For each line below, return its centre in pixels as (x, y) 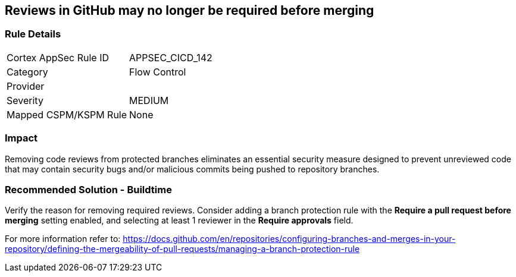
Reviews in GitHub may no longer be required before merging (190, 10)
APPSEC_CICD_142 (171, 57)
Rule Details (33, 34)
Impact (21, 138)
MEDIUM (149, 100)
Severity (25, 100)
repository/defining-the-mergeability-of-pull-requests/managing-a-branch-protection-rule (182, 249)
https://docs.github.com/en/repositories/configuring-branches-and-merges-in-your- (289, 239)
